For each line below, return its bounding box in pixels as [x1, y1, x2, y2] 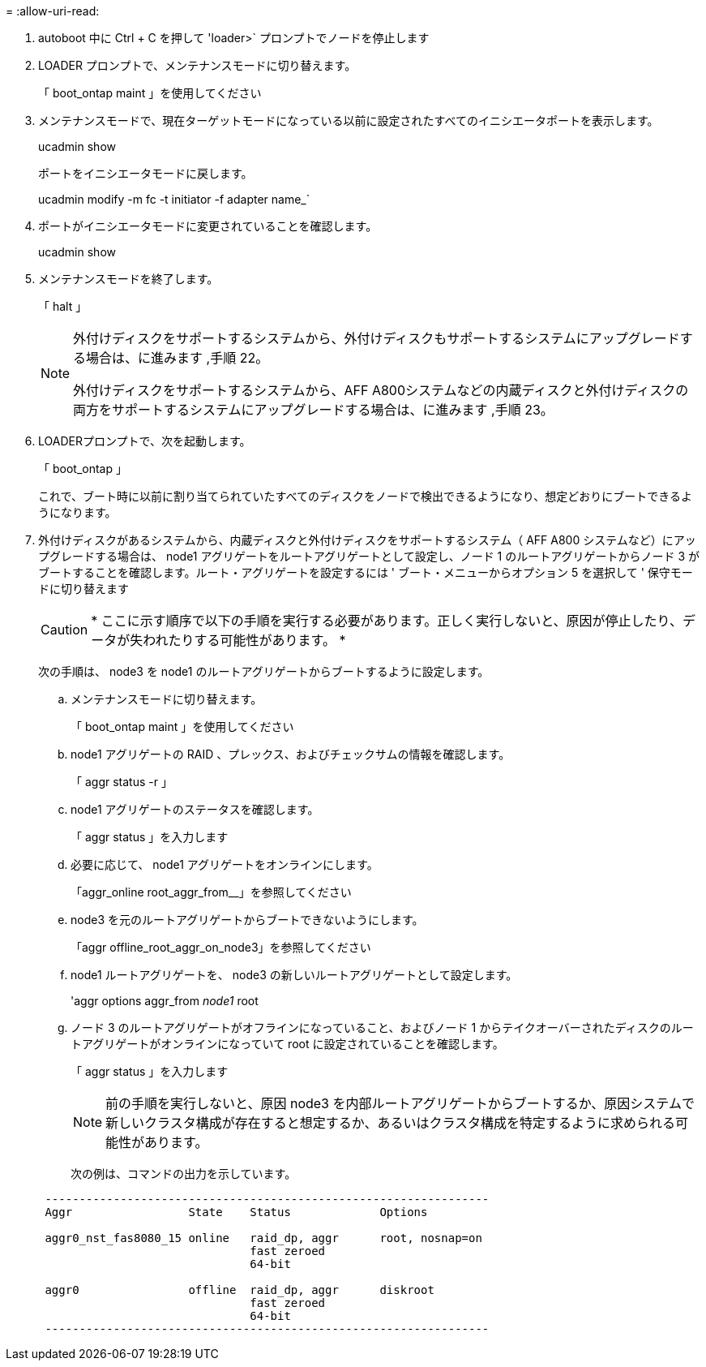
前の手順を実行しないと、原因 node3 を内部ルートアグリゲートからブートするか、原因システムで [105, 1095, 695, 1111]
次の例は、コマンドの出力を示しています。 [71, 1167, 297, 1180]
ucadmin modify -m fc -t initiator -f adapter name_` [38, 192, 310, 206]
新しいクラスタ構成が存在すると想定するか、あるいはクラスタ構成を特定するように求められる [105, 1115, 676, 1131]
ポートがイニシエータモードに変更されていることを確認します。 [38, 219, 378, 233]
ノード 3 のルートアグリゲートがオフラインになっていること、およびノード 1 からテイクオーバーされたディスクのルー [71, 1021, 694, 1034]
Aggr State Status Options [45, 1206, 428, 1219]
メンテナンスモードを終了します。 [38, 272, 219, 286]
